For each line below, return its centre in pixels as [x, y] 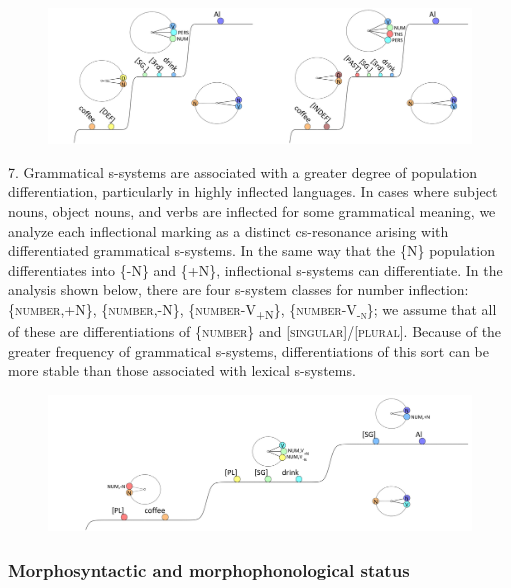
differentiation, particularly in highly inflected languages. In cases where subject [253, 191]
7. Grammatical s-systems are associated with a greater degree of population [242, 171]
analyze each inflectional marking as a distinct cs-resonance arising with [228, 230]
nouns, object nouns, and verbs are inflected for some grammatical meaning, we [252, 211]
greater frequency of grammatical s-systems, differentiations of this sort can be [249, 350]
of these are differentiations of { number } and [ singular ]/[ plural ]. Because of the [255, 331]
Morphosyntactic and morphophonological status [209, 569]
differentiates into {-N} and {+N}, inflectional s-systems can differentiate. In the [255, 269]
